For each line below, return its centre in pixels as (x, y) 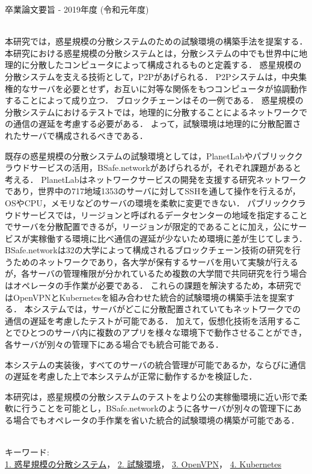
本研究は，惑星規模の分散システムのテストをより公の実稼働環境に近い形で (152, 396)
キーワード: (27, 452)
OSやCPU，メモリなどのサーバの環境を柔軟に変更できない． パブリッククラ (155, 202)
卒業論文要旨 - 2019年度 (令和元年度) (77, 9)
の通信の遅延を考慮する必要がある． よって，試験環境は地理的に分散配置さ (153, 124)
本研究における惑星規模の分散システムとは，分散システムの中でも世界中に (152, 53)
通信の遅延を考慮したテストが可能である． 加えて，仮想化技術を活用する (149, 320)
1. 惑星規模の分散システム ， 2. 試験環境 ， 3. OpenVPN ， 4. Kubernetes (143, 463)
